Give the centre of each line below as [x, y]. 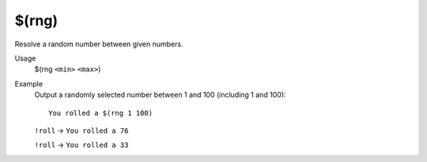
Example [29, 83]
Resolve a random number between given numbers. [99, 44]
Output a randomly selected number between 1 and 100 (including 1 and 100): [160, 95]
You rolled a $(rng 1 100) [101, 113]
